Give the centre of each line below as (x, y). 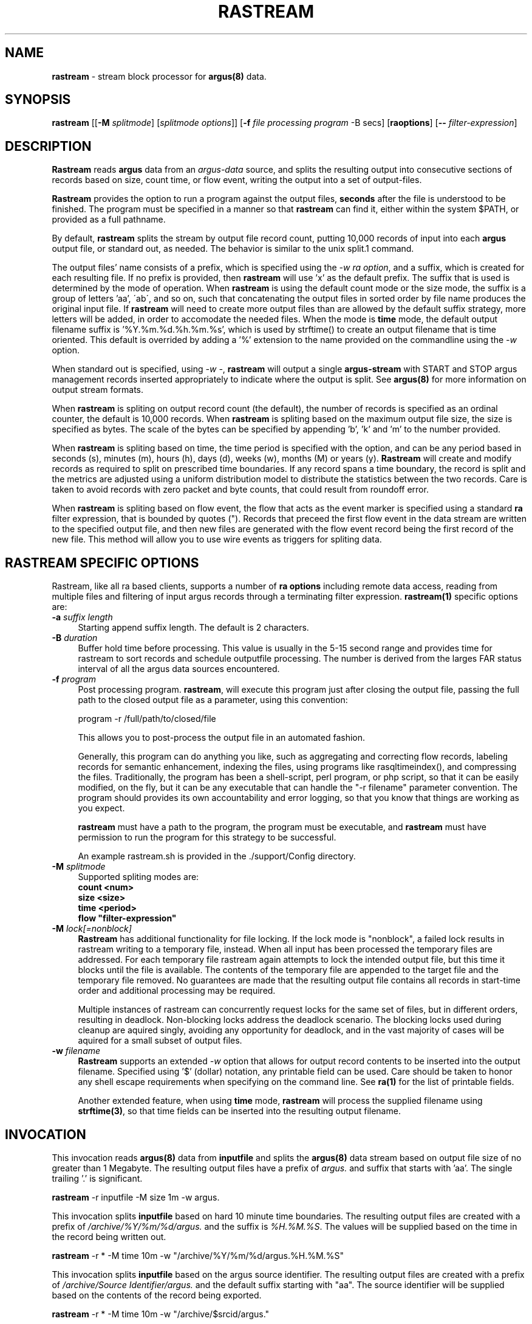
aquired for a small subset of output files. (160, 1041)
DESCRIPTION (48, 146)
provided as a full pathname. (109, 220)
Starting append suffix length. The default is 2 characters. (193, 628)
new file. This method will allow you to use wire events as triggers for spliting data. (217, 539)
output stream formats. (98, 390)
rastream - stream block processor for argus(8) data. (159, 76)
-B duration (75, 638)
